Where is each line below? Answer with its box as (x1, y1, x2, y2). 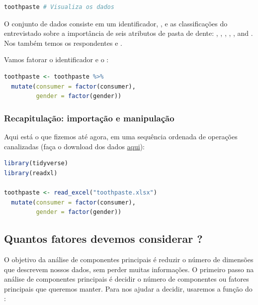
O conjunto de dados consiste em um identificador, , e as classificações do (4, 18, 228, 28)
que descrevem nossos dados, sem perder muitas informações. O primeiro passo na (4, 264, 254, 274)
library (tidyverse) (4, 160, 68, 167)
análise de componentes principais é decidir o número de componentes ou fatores (4, 274, 249, 284)
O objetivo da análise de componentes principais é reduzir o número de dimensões (4, 254, 254, 264)
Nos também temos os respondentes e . (4, 37, 122, 48)
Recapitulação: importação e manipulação (4, 111, 174, 124)
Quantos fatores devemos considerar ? (4, 231, 203, 246)
